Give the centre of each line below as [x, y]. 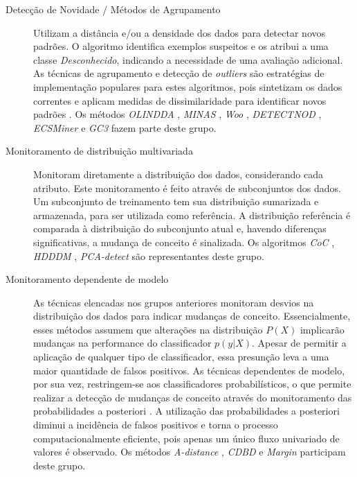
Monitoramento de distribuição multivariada [99, 151]
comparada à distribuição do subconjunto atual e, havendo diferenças [180, 228]
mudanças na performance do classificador [122, 343]
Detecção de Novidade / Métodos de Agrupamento [113, 9]
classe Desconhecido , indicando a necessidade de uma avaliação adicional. [188, 59]
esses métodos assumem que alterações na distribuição [148, 329]
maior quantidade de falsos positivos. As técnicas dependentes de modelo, [189, 370]
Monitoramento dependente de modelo [87, 279]
